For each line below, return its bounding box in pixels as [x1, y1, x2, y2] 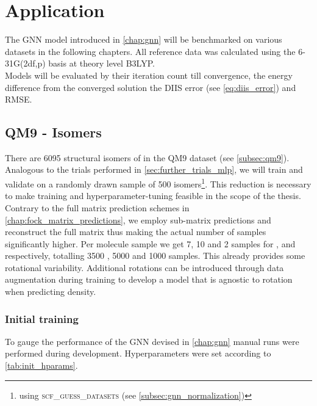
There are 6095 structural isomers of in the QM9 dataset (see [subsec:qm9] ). [5, 151, 290, 164]
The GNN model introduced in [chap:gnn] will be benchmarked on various [5, 33, 282, 46]
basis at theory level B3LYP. [48, 57, 155, 70]
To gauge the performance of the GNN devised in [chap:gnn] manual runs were [5, 335, 299, 347]
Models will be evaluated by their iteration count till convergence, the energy [5, 68, 293, 81]
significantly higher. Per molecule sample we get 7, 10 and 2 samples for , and [5, 237, 296, 250]
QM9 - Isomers [5, 123, 102, 142]
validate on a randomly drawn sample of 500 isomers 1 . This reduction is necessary [5, 176, 312, 190]
